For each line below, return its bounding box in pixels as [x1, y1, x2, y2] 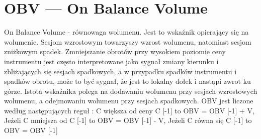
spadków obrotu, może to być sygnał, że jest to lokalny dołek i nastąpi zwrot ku [4, 76, 251, 86]
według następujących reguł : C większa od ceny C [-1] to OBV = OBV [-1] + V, [4, 105, 254, 115]
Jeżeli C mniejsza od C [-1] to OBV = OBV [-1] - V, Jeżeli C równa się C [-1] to [4, 115, 252, 125]
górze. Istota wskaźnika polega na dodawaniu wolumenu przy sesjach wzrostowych [4, 85, 257, 96]
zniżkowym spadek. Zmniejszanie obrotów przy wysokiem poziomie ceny [4, 46, 226, 57]
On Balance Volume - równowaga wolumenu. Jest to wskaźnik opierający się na [4, 27, 249, 37]
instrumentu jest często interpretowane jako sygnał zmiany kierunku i [4, 56, 219, 66]
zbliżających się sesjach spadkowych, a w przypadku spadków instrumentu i [4, 66, 237, 76]
